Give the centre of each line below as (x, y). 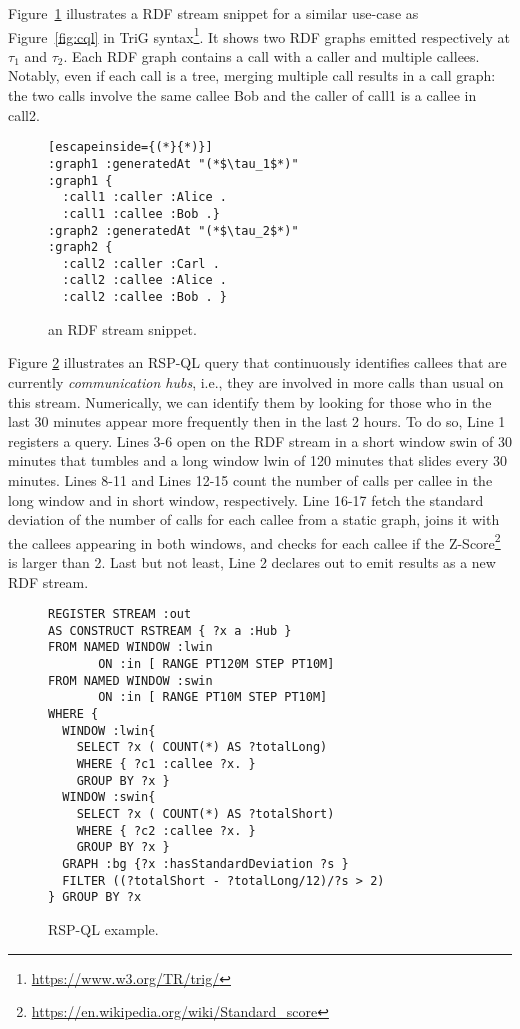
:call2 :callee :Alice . (144, 280)
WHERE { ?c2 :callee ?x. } (166, 830)
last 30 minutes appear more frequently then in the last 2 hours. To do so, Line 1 (257, 421)
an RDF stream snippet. (122, 328)
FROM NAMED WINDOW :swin (130, 680)
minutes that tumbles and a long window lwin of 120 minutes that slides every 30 (257, 460)
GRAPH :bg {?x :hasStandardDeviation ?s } (205, 864)
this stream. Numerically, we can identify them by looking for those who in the (250, 401)
